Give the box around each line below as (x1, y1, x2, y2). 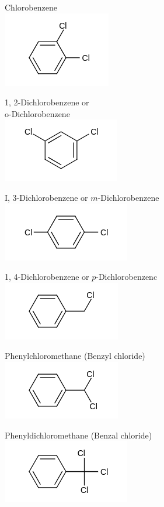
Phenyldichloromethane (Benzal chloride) (5, 429, 152, 441)
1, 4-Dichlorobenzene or (5, 270, 89, 283)
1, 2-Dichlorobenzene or (5, 96, 89, 108)
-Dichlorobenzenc (96, 270, 158, 283)
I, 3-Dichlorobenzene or (5, 191, 88, 203)
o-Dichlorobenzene (5, 107, 70, 119)
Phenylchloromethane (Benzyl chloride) (5, 350, 145, 362)
